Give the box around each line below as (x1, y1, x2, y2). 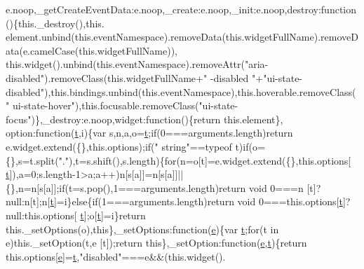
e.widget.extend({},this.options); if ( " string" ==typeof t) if (6, 139, 249, 153)
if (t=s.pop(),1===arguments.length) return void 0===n (59, 180, 304, 195)
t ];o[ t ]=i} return (80, 207, 146, 222)
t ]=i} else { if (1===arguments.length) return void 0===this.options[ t (50, 194, 343, 209)
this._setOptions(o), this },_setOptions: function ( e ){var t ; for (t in (6, 221, 279, 236)
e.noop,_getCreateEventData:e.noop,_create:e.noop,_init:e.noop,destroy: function (6, 2, 357, 16)
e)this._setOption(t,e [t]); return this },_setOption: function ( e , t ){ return (6, 235, 307, 250)
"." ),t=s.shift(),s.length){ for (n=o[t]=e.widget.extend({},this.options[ (58, 153, 351, 167)
